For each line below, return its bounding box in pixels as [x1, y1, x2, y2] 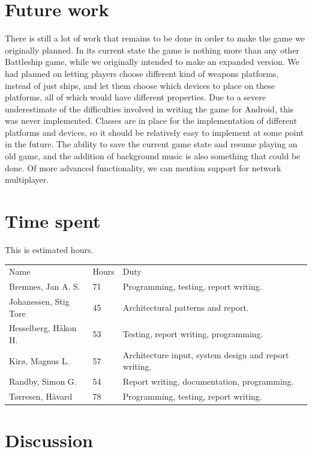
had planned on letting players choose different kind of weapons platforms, [5, 67, 279, 79]
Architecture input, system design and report [122, 348, 289, 361]
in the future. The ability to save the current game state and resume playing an [5, 138, 298, 150]
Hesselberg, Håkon [9, 322, 77, 334]
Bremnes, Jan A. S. [9, 280, 80, 293]
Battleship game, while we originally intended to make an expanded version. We [5, 55, 299, 68]
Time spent [5, 209, 101, 233]
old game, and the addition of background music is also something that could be [5, 150, 301, 162]
